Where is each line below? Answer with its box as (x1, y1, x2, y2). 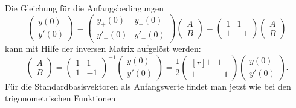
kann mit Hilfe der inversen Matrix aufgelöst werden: (5, 42, 201, 54)
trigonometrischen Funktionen (5, 92, 116, 104)
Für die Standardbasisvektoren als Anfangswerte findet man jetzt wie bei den (5, 80, 291, 92)
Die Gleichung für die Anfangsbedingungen (5, 2, 164, 14)
